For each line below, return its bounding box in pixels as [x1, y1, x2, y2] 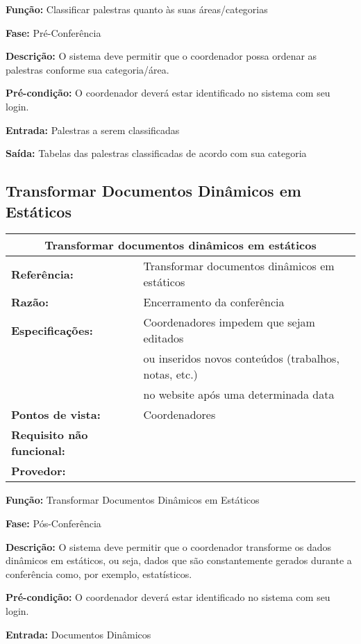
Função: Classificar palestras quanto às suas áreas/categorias [6, 2, 268, 16]
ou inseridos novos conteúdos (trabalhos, [143, 350, 339, 367]
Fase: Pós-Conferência [6, 515, 101, 530]
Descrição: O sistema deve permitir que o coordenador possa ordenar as [6, 49, 317, 63]
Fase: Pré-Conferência [6, 25, 101, 40]
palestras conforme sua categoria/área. [6, 62, 169, 76]
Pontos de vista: [11, 406, 101, 423]
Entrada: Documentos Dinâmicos [6, 627, 151, 641]
